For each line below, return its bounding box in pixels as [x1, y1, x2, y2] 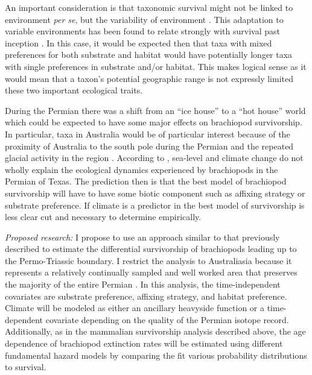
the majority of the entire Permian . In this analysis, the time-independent [5, 278, 281, 291]
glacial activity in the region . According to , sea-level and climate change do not [5, 151, 304, 164]
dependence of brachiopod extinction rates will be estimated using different [5, 337, 283, 350]
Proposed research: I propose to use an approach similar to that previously [5, 230, 280, 243]
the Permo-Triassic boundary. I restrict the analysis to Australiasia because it [5, 254, 292, 266]
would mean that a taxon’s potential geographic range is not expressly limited [5, 72, 293, 84]
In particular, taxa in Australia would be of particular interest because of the [5, 127, 290, 140]
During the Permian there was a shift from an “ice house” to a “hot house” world [5, 104, 306, 116]
